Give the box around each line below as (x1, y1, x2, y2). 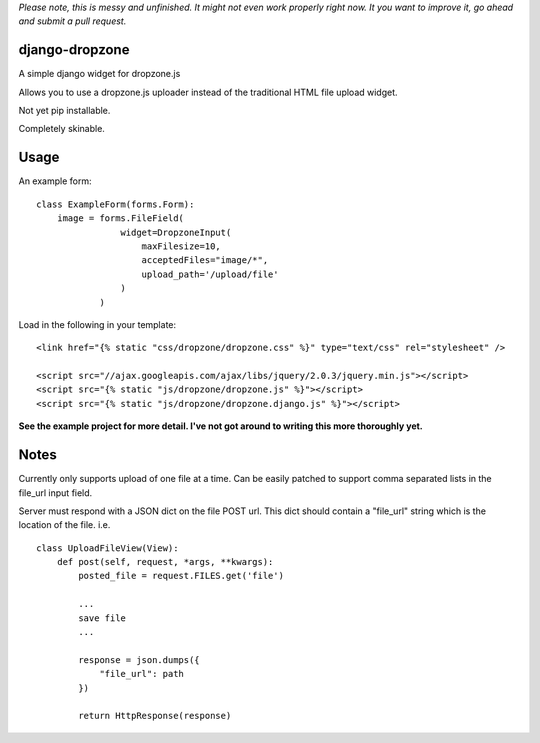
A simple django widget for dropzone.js (18, 68, 181, 80)
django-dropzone (18, 41, 130, 59)
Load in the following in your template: (18, 318, 177, 330)
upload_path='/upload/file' (141, 268, 279, 280)
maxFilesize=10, (141, 240, 222, 252)
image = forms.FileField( (56, 213, 185, 224)
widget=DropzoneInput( (120, 226, 232, 238)
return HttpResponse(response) (78, 710, 232, 722)
